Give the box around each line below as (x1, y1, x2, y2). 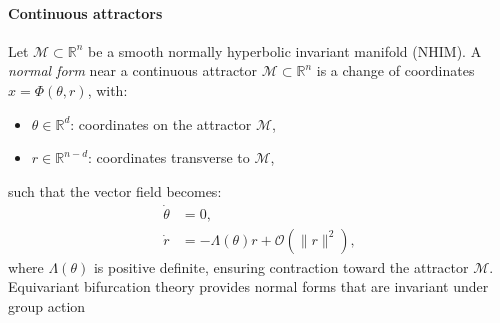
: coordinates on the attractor (70, 113, 252, 134)
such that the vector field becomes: (8, 180, 222, 201)
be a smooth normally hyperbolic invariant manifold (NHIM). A (88, 40, 482, 61)
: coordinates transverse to (88, 147, 250, 168)
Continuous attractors (8, 2, 163, 23)
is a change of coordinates (316, 60, 475, 81)
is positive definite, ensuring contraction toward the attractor (93, 256, 469, 277)
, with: (87, 79, 128, 100)
